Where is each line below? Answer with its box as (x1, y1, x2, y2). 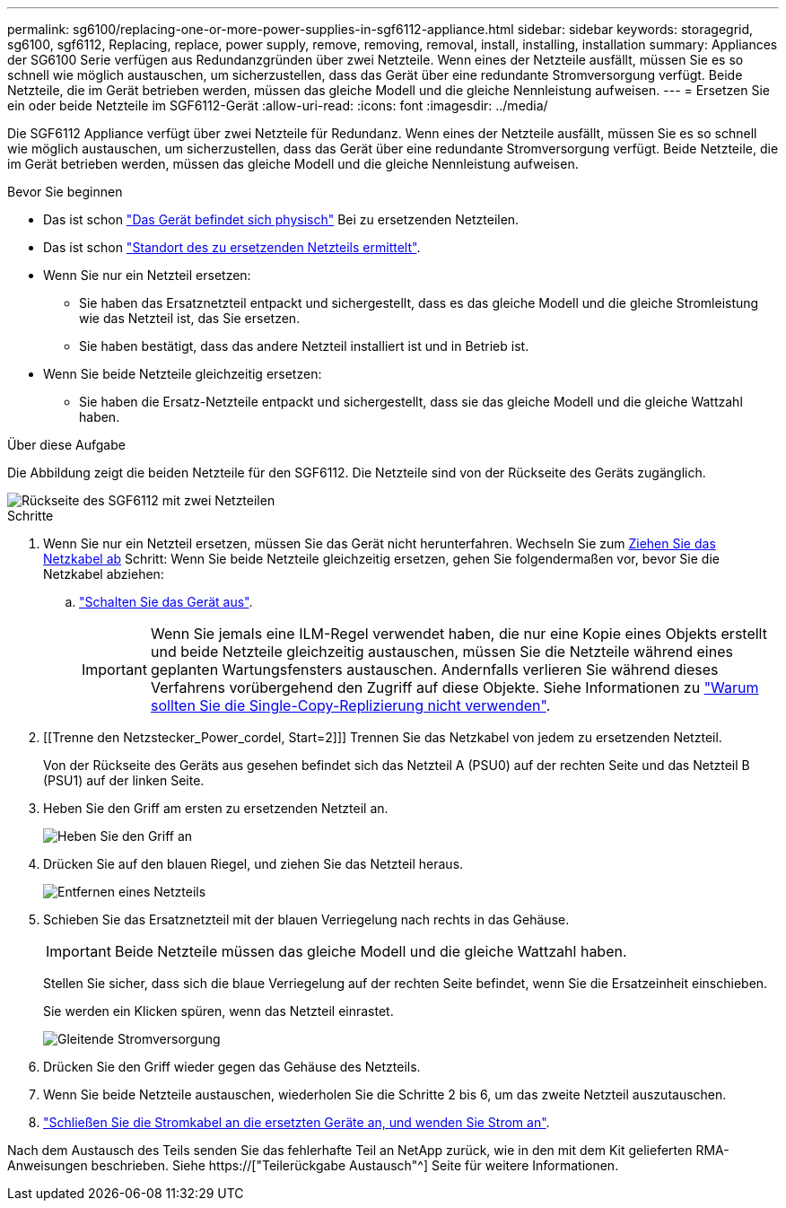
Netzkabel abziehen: (43, 566, 164, 582)
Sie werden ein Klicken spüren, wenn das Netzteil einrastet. (43, 1003, 394, 1019)
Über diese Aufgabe (7, 437, 126, 452)
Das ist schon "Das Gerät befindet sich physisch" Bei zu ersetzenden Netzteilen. (43, 212, 520, 227)
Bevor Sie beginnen (7, 184, 123, 199)
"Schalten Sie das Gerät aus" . (79, 594, 253, 609)
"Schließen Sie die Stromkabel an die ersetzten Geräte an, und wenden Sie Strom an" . (43, 1115, 550, 1130)
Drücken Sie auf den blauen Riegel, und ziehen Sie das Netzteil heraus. (43, 856, 464, 871)
